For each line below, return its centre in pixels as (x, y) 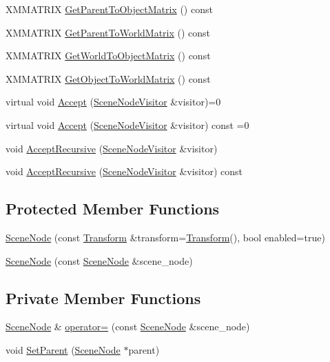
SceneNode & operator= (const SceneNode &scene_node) (128, 326)
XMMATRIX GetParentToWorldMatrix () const (108, 32)
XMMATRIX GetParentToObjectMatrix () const (109, 9)
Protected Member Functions (113, 209)
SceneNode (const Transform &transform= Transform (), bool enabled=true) (165, 237)
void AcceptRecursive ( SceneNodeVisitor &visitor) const (124, 171)
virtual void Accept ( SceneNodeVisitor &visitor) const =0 (127, 124)
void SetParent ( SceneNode (63, 349)
